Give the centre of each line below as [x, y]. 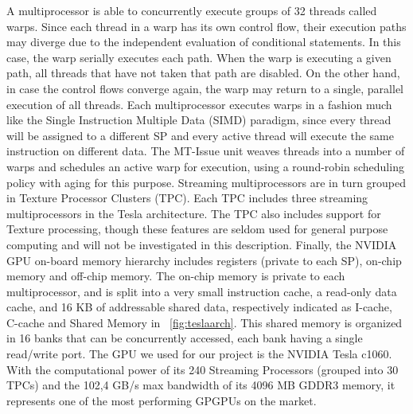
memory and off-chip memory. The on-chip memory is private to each [176, 276]
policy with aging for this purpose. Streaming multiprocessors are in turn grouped [206, 182]
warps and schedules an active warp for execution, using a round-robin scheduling [205, 166]
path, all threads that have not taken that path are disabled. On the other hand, [203, 73]
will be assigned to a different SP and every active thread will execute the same [200, 135]
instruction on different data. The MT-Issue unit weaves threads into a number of [206, 151]
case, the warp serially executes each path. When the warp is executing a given [199, 57]
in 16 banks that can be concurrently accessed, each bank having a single [185, 338]
